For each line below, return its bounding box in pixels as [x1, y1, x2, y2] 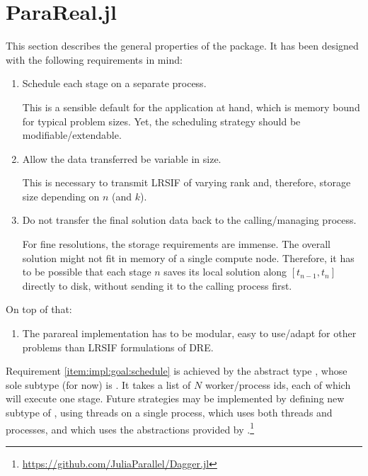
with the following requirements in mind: [6, 52, 183, 67]
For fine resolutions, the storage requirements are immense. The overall [22, 237, 330, 251]
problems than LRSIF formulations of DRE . [22, 339, 214, 354]
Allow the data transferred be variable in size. [22, 151, 222, 166]
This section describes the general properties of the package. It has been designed [6, 38, 359, 53]
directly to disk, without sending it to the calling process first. [22, 278, 292, 293]
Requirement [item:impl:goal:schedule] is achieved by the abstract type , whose [6, 363, 347, 378]
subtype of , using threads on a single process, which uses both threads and [6, 405, 333, 419]
